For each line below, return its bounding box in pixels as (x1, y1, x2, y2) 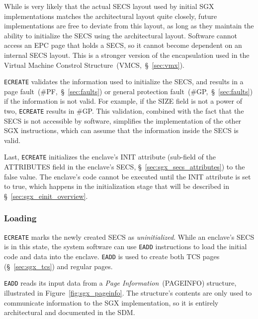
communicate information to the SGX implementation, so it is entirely (4, 297, 219, 308)
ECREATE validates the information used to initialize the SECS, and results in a (4, 76, 244, 87)
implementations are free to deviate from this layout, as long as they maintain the (4, 20, 254, 31)
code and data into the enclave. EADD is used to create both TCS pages (4, 251, 220, 261)
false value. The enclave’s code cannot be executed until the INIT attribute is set (4, 171, 251, 181)
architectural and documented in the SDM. (4, 307, 135, 318)
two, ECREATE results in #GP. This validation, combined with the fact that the (4, 106, 244, 116)
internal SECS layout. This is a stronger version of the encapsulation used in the (4, 49, 250, 60)
